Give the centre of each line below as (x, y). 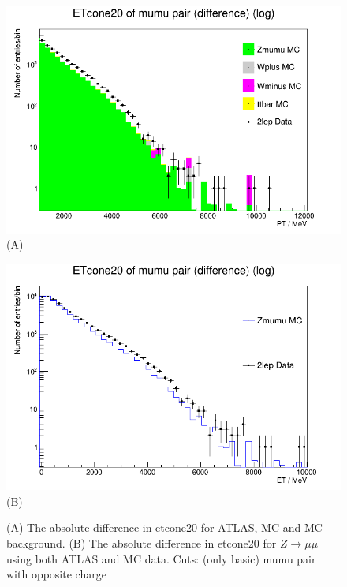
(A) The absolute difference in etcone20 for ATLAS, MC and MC (164, 527)
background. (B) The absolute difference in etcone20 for (142, 543)
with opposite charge (56, 574)
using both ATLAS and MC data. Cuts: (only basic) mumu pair (161, 558)
